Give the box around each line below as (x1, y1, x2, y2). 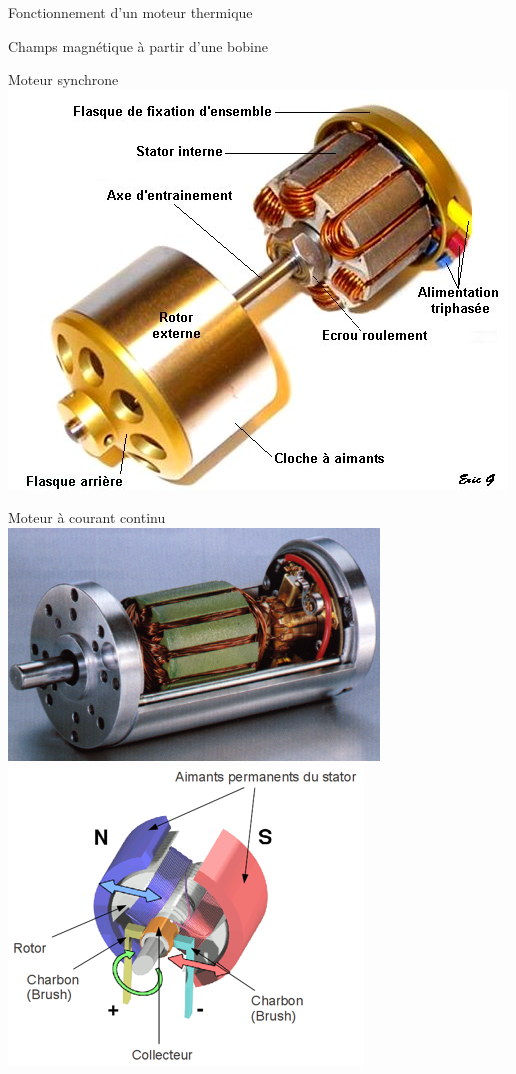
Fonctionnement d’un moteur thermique (8, 2, 253, 22)
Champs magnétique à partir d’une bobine (8, 35, 268, 56)
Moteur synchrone (8, 69, 119, 90)
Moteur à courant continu (8, 507, 166, 528)
